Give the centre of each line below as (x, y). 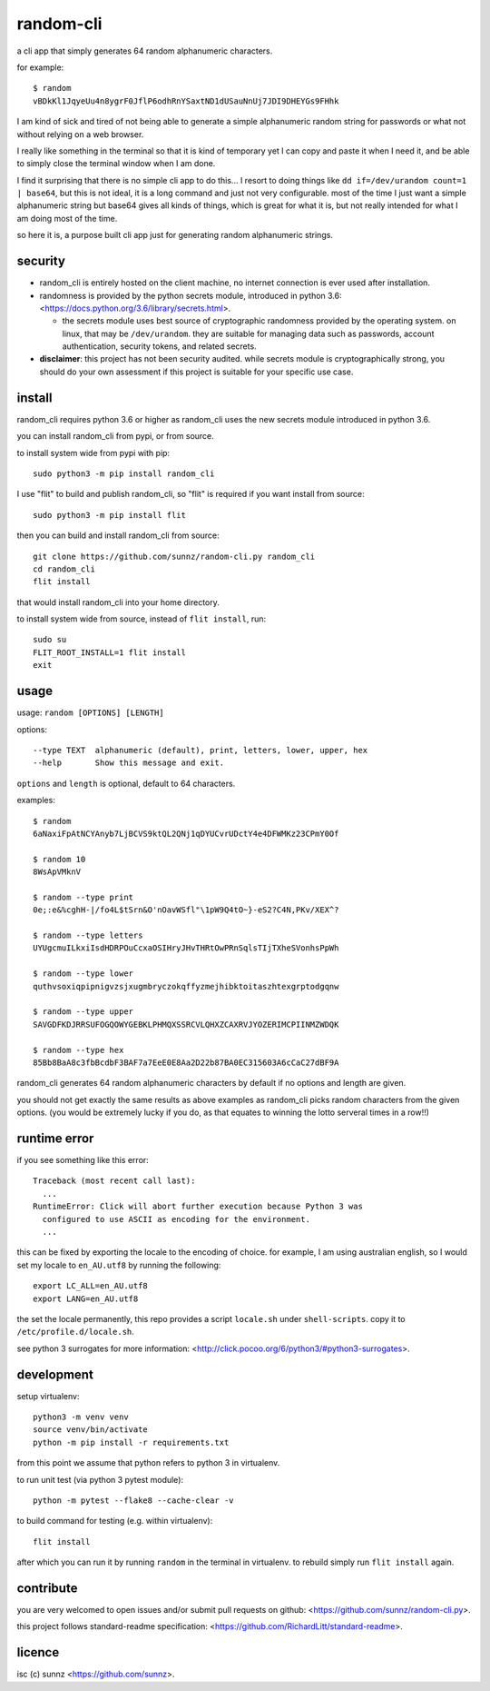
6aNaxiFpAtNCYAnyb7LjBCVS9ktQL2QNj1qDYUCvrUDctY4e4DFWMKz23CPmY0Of (186, 833)
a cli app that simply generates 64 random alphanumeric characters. (145, 51)
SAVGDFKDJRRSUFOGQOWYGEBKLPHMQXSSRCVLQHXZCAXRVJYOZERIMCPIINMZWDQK (186, 1024)
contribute (47, 1588)
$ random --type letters (88, 935)
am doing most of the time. (67, 218)
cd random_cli (64, 569)
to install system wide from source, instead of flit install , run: (142, 619)
